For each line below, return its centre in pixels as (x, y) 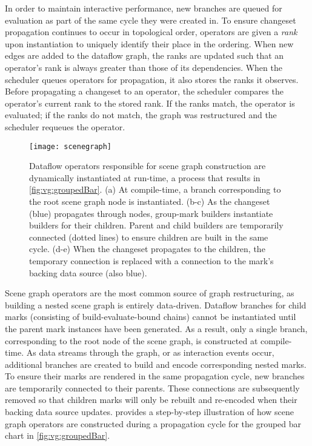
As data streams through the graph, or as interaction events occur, (150, 352)
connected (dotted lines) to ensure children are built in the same (149, 237)
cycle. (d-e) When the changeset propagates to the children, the (147, 249)
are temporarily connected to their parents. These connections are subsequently (152, 388)
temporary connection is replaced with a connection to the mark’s (151, 260)
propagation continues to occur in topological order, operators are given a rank (151, 32)
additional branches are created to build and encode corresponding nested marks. (156, 364)
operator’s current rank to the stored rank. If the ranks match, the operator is (150, 103)
